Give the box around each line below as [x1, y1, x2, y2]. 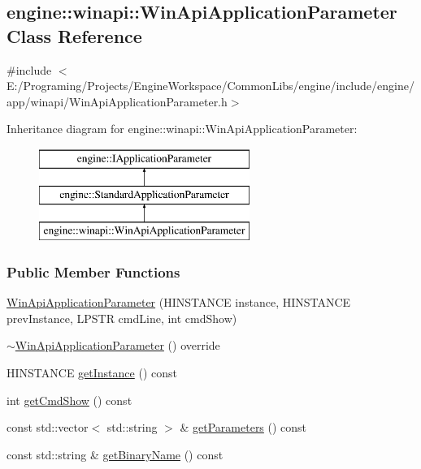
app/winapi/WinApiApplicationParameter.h [7, 93, 228, 110]
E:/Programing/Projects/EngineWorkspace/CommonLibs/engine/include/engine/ [7, 77, 414, 94]
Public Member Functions [7, 261, 180, 282]
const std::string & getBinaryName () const [7, 445, 224, 463]
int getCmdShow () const [7, 391, 132, 408]
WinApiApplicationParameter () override [15, 337, 220, 354]
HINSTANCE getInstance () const [7, 364, 177, 381]
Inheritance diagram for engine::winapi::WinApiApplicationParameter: [7, 120, 358, 137]
